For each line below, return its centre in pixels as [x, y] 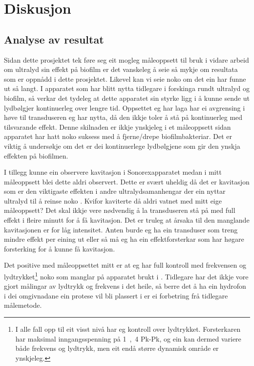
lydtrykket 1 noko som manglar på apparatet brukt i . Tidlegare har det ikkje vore [126, 276]
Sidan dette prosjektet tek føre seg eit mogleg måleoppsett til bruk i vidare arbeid [127, 59]
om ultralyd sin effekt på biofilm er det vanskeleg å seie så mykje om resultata [121, 69]
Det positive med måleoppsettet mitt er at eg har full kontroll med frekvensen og [125, 265]
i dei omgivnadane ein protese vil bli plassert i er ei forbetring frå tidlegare [116, 295]
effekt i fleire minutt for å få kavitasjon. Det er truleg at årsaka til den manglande [127, 220]
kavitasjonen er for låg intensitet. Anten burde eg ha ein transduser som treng [121, 229]
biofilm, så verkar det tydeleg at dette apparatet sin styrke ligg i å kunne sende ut [127, 98]
